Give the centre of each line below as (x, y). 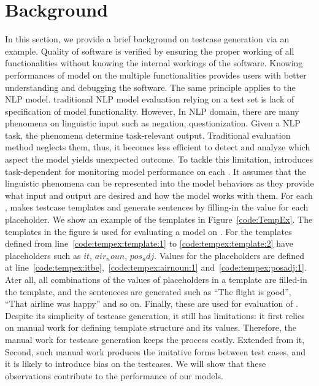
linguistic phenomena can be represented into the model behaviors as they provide (159, 183)
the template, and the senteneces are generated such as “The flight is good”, (148, 291)
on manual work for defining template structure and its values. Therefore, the (151, 327)
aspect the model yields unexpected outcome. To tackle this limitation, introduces (159, 159)
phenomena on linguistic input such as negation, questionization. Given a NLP (153, 123)
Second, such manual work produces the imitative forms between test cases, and (156, 351)
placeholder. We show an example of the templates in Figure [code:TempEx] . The (159, 219)
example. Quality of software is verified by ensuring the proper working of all (150, 51)
